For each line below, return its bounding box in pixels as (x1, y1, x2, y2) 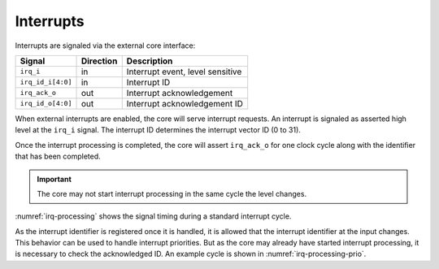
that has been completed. (15, 151, 101, 162)
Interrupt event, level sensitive (126, 66, 242, 77)
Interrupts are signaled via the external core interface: (15, 41, 196, 50)
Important (37, 174, 72, 184)
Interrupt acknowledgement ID (126, 98, 244, 109)
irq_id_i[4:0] (20, 78, 72, 87)
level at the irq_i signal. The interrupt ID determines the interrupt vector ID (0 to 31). (15, 125, 301, 135)
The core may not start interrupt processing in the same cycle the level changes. (37, 189, 307, 198)
